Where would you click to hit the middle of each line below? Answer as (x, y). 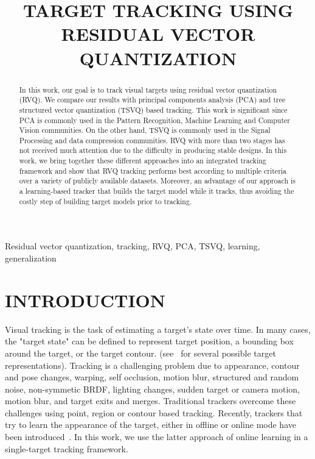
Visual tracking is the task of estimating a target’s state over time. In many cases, (158, 329)
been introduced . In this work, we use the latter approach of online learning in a (157, 437)
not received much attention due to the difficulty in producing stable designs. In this (153, 150)
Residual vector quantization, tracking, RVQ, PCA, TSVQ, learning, (133, 246)
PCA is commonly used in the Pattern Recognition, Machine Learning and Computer (154, 120)
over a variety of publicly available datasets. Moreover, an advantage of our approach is (157, 181)
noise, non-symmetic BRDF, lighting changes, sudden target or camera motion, (152, 389)
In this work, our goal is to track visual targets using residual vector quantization (148, 89)
